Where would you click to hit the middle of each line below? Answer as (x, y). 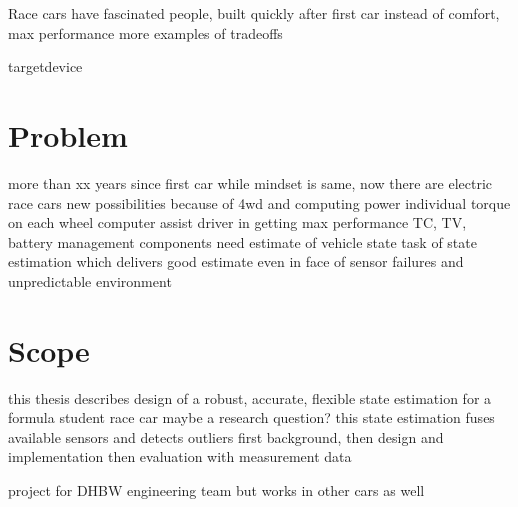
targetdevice (45, 66)
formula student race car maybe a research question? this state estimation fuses (251, 417)
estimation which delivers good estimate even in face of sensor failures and (236, 261)
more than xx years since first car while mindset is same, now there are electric (250, 182)
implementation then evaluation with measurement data (180, 456)
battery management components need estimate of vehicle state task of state (242, 241)
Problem (68, 134)
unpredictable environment (90, 280)
